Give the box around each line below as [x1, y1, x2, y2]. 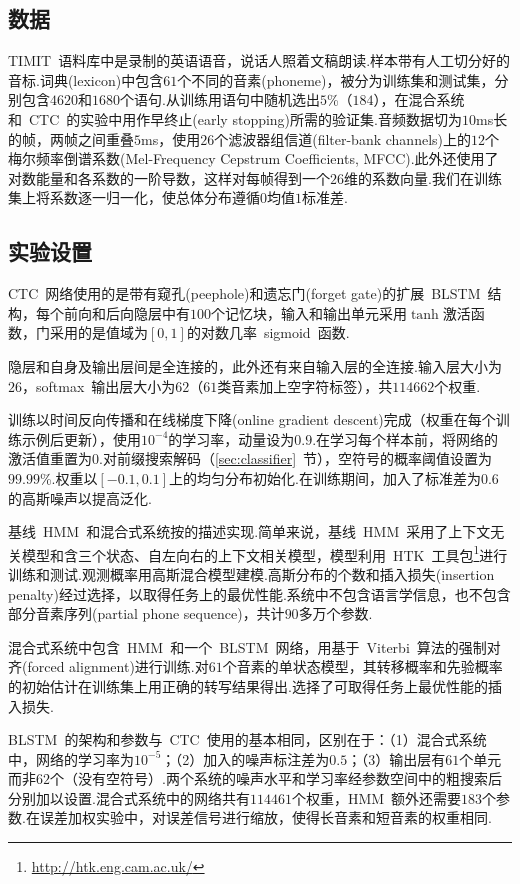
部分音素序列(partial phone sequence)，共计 [8, 603, 285, 624]
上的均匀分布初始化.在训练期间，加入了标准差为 [169, 467, 481, 488]
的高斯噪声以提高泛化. [8, 487, 152, 508]
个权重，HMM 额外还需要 [291, 787, 462, 808]
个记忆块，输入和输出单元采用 [211, 302, 407, 323]
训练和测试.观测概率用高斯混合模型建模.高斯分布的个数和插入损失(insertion [8, 563, 495, 584]
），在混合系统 [373, 89, 465, 110]
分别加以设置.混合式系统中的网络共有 [8, 787, 250, 808]
